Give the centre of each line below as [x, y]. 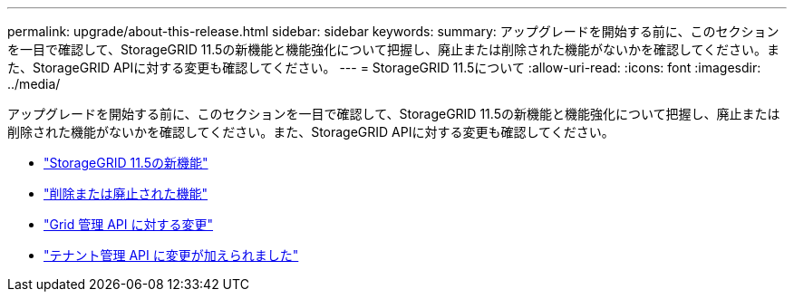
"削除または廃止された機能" [126, 193]
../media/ [34, 84]
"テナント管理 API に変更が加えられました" [171, 255]
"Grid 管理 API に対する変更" [129, 224]
